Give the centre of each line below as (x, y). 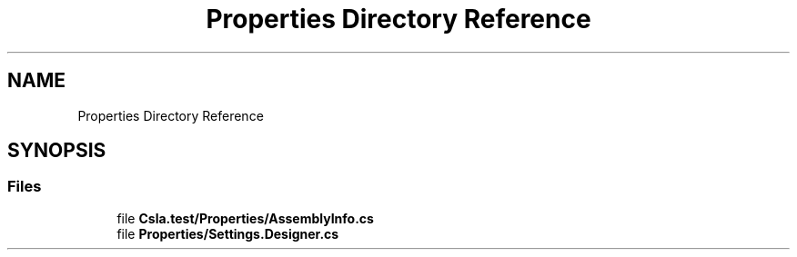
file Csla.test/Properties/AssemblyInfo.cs (245, 218)
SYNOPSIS (57, 151)
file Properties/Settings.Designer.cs (228, 233)
